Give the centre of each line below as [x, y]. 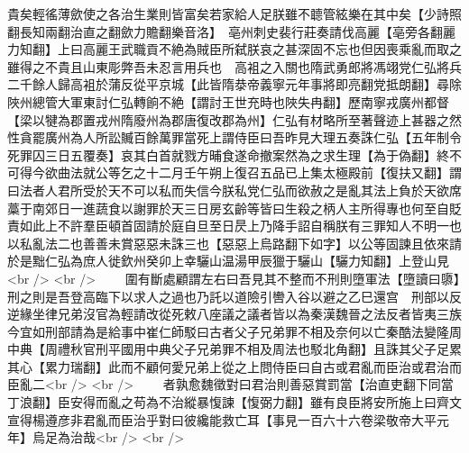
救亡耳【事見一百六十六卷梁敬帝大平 [329, 419]
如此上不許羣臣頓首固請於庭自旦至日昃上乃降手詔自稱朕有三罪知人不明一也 [240, 226]
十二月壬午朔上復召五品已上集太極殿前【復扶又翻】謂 [303, 172]
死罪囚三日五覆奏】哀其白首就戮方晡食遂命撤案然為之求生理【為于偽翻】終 [228, 154]
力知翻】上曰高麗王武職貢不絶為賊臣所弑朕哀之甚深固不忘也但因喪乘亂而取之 [234, 49]
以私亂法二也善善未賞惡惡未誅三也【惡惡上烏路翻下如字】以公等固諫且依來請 [234, 243]
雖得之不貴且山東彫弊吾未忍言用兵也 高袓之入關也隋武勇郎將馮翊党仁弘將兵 [234, 66]
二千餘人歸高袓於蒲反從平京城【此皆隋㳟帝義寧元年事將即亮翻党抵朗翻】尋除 [234, 84]
